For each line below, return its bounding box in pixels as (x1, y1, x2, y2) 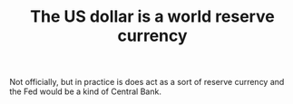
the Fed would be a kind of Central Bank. (9, 86, 161, 97)
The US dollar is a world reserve (30, 6, 275, 27)
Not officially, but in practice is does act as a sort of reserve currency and (9, 77, 285, 88)
